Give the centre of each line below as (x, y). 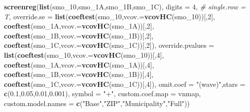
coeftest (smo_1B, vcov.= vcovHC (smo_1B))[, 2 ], (79, 35)
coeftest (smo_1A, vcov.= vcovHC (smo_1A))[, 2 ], (79, 26)
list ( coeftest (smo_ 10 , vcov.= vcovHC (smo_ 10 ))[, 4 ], (84, 55)
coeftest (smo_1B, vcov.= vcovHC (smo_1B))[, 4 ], (79, 74)
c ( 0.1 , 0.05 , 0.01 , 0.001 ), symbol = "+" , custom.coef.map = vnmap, (103, 93)
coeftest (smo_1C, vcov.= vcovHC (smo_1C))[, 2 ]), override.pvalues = (109, 45)
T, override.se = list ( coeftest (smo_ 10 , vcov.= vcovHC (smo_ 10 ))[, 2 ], (109, 16)
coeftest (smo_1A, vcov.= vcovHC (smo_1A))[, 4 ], (79, 64)
